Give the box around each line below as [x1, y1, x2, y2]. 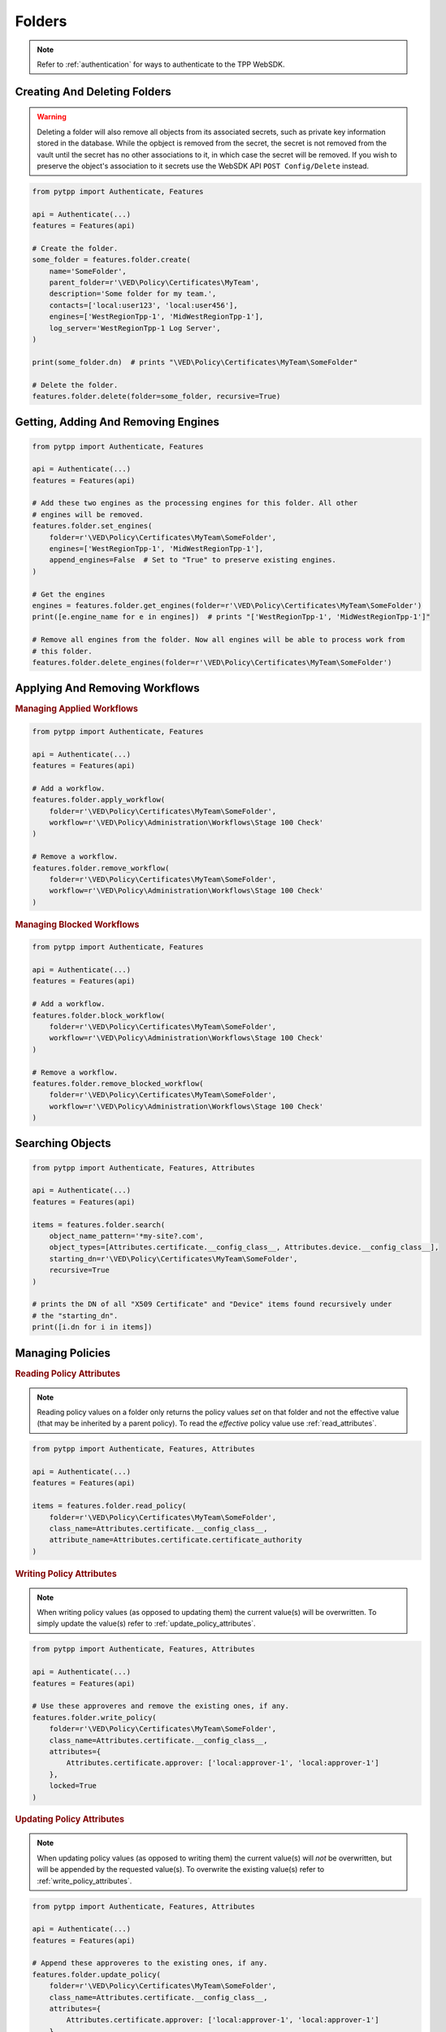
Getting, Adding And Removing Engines [15, 415, 219, 429]
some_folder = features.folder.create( [32, 255, 191, 264]
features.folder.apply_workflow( [32, 795, 166, 805]
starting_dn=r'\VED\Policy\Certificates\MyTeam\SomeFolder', [49, 1254, 298, 1263]
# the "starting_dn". [32, 1311, 119, 1320]
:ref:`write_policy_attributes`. [37, 1876, 132, 1886]
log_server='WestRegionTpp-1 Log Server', [49, 323, 221, 332]
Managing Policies [15, 1346, 111, 1360]
